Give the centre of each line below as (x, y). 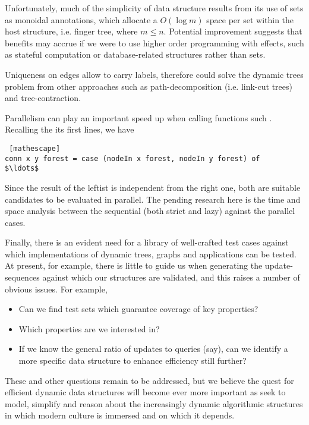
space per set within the (250, 19)
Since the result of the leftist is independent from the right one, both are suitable (153, 187)
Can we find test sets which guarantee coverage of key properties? (138, 309)
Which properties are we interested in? (89, 328)
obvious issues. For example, (56, 289)
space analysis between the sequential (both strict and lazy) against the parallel (150, 211)
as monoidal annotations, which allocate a (81, 19)
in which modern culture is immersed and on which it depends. (120, 415)
